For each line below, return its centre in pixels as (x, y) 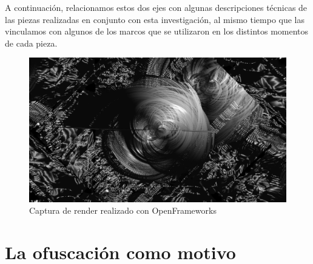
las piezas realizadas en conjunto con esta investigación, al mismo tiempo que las (155, 19)
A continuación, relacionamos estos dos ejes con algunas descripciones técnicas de (156, 7)
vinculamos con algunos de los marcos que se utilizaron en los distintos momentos (157, 31)
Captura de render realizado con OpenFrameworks (123, 210)
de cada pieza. (31, 43)
